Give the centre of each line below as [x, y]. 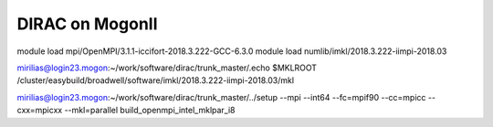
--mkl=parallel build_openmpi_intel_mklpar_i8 [150, 111]
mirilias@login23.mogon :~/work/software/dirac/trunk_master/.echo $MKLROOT [167, 68]
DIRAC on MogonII [88, 24]
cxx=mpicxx [40, 111]
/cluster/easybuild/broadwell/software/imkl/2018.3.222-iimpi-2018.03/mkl [156, 80]
